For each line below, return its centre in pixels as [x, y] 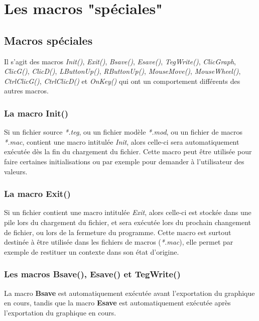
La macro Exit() [37, 194]
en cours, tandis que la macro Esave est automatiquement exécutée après [117, 303]
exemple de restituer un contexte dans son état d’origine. [92, 251]
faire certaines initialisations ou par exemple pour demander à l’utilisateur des [124, 161]
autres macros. [26, 91]
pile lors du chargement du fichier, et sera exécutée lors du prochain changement [127, 222]
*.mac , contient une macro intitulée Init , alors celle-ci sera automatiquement [122, 141]
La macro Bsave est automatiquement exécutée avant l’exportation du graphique [129, 293]
